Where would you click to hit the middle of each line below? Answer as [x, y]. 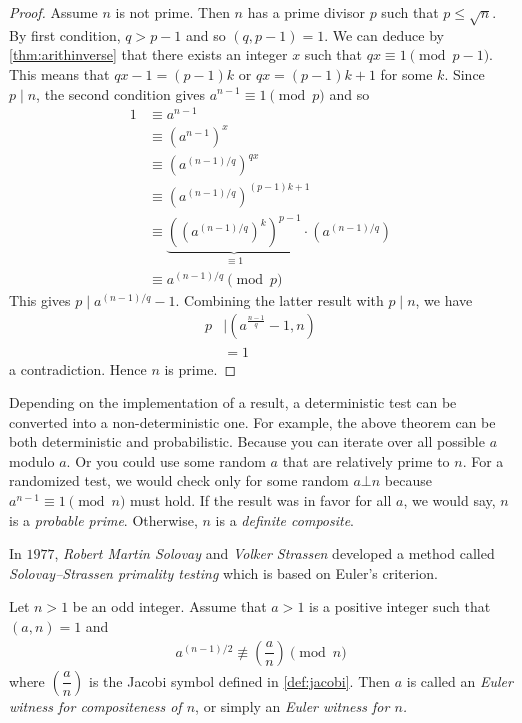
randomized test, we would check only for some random [179, 480]
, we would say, [449, 500]
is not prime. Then [172, 12]
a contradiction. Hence [78, 368]
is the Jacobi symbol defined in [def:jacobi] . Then [240, 680]
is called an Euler [459, 680]
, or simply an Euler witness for [292, 705]
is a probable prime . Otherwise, [103, 519]
